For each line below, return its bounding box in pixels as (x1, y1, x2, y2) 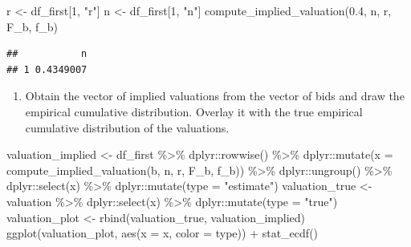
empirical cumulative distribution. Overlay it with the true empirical (25, 103, 363, 119)
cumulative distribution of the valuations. (25, 119, 230, 136)
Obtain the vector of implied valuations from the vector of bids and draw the (25, 87, 405, 104)
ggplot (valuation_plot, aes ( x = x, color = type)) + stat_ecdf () (6, 225, 319, 241)
